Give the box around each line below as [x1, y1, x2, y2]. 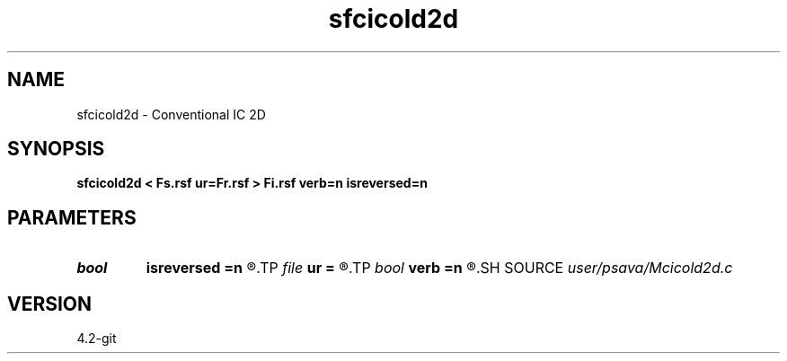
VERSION [7, 292, 93, 315]
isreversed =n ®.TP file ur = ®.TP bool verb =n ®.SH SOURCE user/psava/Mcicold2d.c [146, 259, 733, 277]
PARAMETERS [7, 206, 137, 229]
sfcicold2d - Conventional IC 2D [76, 106, 266, 122]
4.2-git [76, 330, 117, 347]
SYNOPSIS [7, 137, 105, 161]
